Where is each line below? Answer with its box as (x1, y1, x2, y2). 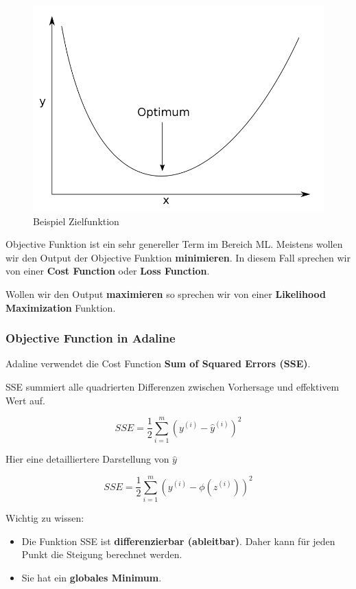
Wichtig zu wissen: (5, 510, 84, 524)
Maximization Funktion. (5, 300, 116, 314)
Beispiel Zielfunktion (33, 213, 119, 228)
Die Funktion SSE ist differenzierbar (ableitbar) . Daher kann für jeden (21, 533, 335, 548)
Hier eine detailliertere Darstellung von (5, 452, 169, 466)
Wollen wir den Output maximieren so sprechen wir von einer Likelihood (5, 286, 326, 301)
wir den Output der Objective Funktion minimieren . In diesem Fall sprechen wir (5, 250, 351, 264)
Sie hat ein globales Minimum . (21, 570, 162, 584)
